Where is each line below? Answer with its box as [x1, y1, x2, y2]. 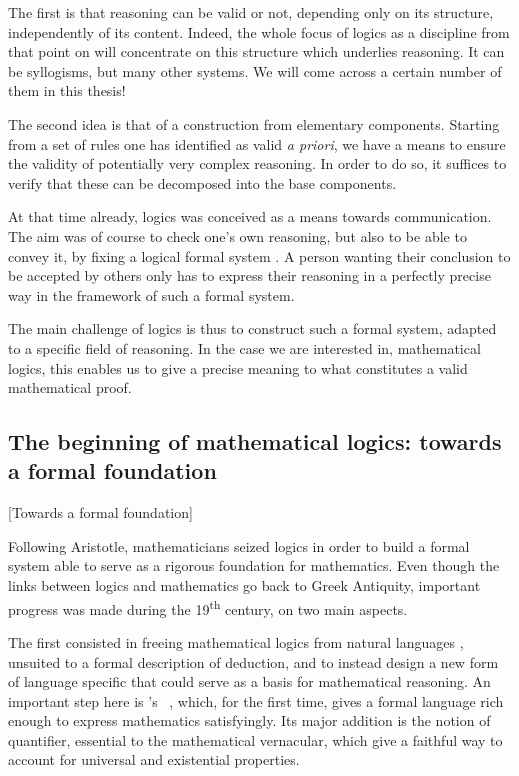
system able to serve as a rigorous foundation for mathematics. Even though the [8, 555, 500, 576]
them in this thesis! [8, 80, 126, 101]
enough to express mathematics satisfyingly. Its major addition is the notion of [8, 710, 491, 731]
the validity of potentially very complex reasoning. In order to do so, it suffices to [8, 153, 507, 174]
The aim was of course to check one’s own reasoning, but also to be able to [8, 225, 467, 246]
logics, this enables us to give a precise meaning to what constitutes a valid [8, 357, 468, 378]
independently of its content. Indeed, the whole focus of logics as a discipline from [8, 21, 510, 42]
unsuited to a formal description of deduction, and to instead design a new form [8, 651, 499, 672]
